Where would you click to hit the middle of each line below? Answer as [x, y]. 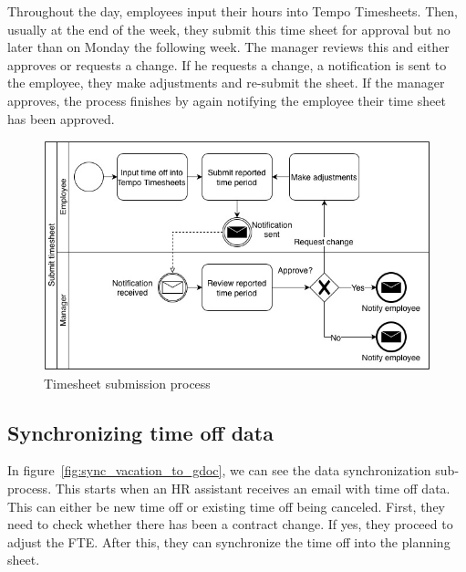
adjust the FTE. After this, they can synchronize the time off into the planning [229, 541]
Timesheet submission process [127, 383]
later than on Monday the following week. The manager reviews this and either [228, 47]
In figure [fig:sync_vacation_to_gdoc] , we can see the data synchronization [219, 470]
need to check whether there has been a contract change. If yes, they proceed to [230, 524]
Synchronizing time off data [140, 432]
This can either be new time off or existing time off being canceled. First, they [226, 506]
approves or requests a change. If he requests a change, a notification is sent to [227, 64]
